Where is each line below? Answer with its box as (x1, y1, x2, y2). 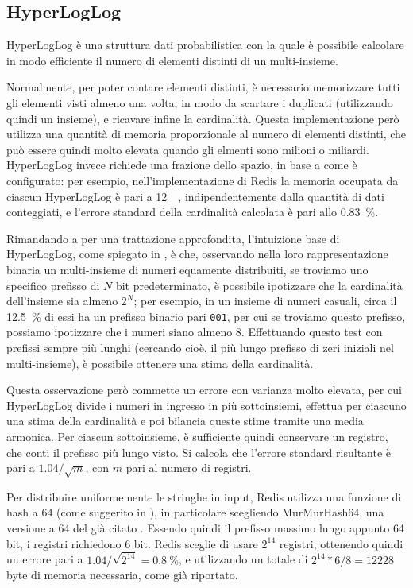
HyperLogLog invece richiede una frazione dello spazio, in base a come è (6, 157, 357, 173)
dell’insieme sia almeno (6, 292, 118, 309)
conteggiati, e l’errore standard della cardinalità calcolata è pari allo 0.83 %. (6, 203, 379, 220)
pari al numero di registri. (125, 459, 252, 476)
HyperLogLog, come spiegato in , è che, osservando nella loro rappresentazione (6, 246, 388, 262)
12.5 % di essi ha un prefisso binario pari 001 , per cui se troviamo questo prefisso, (6, 308, 406, 324)
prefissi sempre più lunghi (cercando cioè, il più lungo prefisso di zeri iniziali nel (6, 338, 394, 355)
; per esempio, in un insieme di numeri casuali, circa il (133, 292, 397, 309)
